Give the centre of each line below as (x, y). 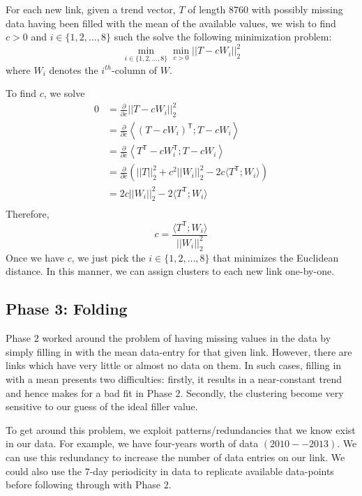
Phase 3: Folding (67, 309)
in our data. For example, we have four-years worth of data (132, 443)
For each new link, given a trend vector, (91, 9)
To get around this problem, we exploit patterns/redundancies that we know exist (181, 429)
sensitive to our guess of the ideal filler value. (102, 406)
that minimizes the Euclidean (276, 257)
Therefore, (28, 214)
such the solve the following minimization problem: (223, 37)
